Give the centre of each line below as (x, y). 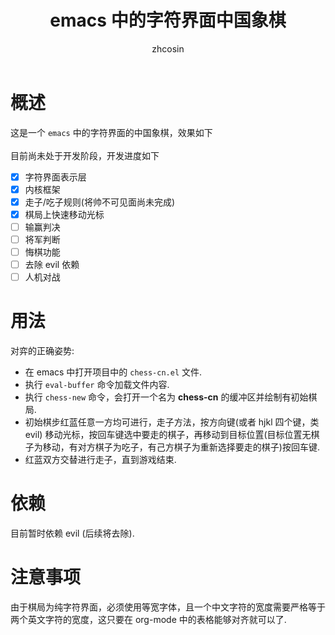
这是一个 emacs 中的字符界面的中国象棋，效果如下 (111, 132)
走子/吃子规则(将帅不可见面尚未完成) (100, 202)
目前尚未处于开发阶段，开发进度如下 (85, 155)
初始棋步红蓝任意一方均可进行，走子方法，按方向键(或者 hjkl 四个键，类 (172, 422)
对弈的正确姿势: (42, 351)
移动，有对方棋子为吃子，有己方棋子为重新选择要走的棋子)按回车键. (181, 447)
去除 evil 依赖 (52, 265)
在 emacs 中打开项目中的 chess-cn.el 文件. (113, 372)
